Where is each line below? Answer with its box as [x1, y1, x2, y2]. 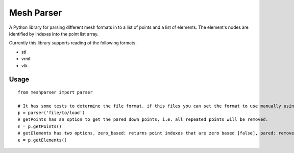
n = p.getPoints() [18, 123, 62, 129]
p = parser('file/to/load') [18, 110, 85, 115]
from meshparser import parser [18, 89, 93, 95]
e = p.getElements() [18, 137, 67, 143]
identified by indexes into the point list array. [9, 31, 99, 37]
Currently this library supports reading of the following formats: [9, 40, 137, 46]
